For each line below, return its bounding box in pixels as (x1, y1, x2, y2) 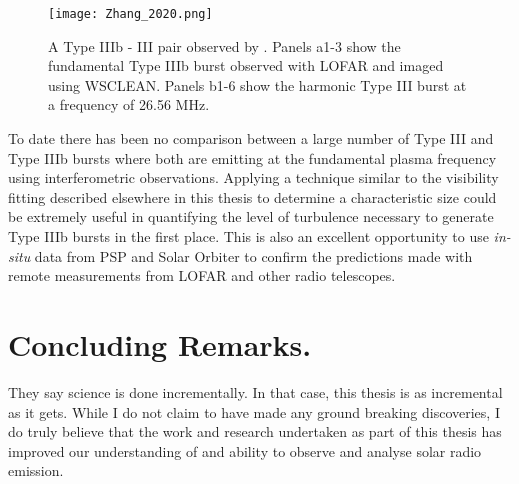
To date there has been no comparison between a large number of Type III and (8, 128, 494, 149)
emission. (8, 460, 64, 481)
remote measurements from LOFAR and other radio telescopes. (8, 265, 396, 286)
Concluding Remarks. (8, 323, 312, 364)
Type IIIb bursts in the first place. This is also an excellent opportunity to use (8, 226, 489, 246)
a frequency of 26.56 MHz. (48, 94, 210, 115)
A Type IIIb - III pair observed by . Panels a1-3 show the (48, 35, 401, 56)
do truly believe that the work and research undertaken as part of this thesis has (8, 421, 502, 442)
